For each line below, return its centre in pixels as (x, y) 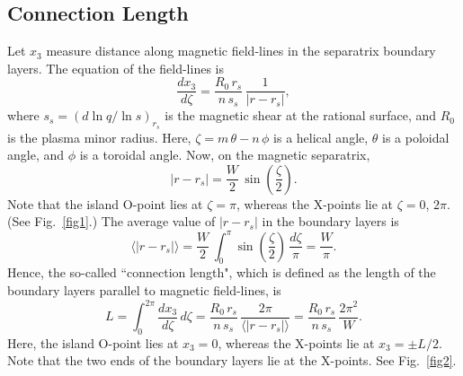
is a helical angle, (321, 137)
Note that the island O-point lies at (105, 203)
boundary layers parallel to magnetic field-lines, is (144, 289)
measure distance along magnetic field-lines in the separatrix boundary (241, 51)
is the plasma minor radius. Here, (99, 137)
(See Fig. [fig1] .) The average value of (111, 221)
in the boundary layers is (330, 221)
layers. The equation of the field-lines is (116, 68)
